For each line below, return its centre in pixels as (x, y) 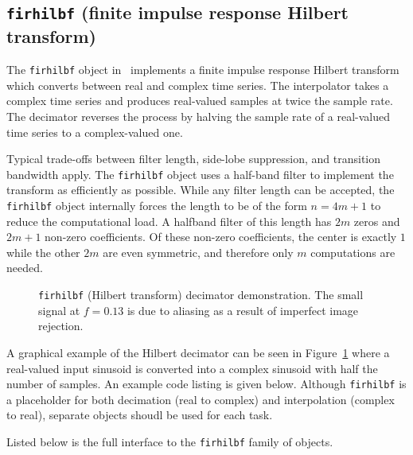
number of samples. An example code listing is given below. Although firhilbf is (206, 384)
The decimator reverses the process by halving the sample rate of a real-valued (199, 117)
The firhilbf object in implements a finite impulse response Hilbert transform (203, 70)
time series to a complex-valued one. (95, 132)
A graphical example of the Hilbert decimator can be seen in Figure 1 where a (198, 352)
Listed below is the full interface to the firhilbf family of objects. (170, 441)
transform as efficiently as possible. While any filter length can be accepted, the (201, 190)
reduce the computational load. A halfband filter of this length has (169, 221)
